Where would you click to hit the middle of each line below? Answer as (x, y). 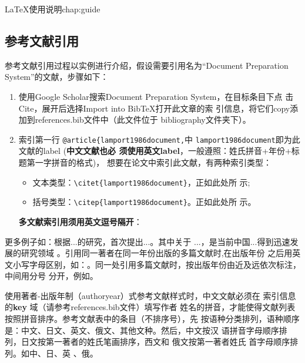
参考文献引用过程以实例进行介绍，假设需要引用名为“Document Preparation (147, 65)
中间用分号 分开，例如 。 (51, 276)
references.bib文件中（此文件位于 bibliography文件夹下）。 (143, 120)
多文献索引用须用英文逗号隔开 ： (80, 221)
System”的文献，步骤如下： (57, 77)
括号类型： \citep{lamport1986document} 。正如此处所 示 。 (144, 202)
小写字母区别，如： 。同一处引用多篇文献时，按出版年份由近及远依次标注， (157, 264)
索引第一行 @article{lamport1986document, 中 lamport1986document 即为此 (159, 139)
